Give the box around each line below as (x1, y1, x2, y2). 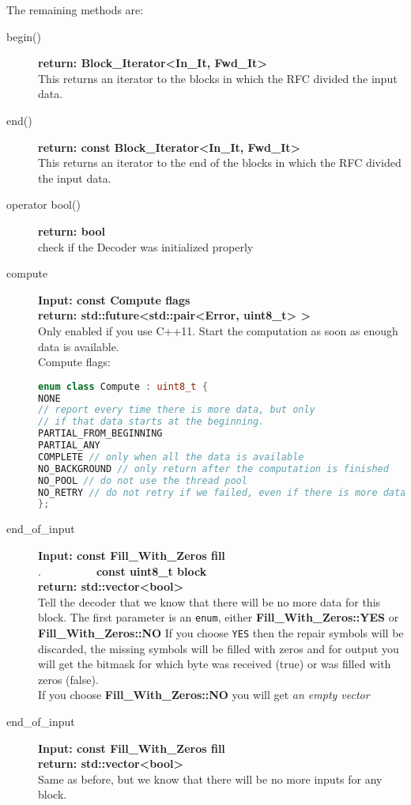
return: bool (38, 222, 106, 239)
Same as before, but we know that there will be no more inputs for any (38, 770, 383, 787)
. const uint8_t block (38, 562, 207, 579)
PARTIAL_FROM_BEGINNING (38, 428, 163, 440)
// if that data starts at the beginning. (38, 416, 265, 428)
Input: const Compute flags (38, 291, 190, 308)
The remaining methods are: (6, 2, 144, 17)
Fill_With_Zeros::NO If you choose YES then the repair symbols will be (38, 624, 404, 641)
